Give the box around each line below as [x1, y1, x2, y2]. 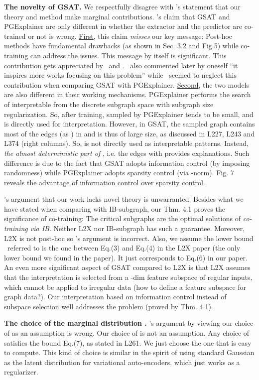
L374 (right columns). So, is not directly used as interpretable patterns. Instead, [4, 138, 249, 148]
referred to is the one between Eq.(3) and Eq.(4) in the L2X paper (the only [7, 243, 241, 253]
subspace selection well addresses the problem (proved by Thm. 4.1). [4, 301, 213, 311]
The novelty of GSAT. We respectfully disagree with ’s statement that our [4, 1, 241, 11]
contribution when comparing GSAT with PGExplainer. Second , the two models [4, 79, 250, 90]
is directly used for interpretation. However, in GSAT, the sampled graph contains [4, 119, 255, 129]
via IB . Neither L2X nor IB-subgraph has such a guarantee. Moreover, [30, 223, 245, 234]
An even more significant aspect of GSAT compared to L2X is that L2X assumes [4, 262, 251, 272]
